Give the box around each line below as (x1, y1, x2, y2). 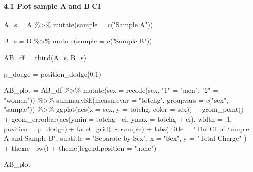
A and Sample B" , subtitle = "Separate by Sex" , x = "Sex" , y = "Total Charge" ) (4, 133, 247, 143)
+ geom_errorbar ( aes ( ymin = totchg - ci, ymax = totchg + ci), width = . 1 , (4, 113, 232, 124)
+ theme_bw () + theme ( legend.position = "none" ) (4, 142, 157, 152)
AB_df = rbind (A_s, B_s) (4, 52, 86, 62)
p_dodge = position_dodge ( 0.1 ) (4, 68, 101, 79)
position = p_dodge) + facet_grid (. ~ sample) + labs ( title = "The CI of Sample (4, 123, 249, 133)
